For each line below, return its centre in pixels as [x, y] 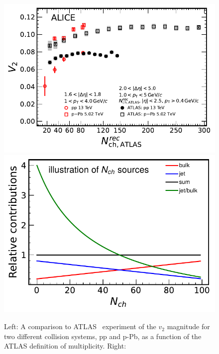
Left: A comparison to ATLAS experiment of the [80, 326]
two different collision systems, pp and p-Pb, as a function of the [103, 336]
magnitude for [188, 326]
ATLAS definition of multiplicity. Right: [65, 346]
